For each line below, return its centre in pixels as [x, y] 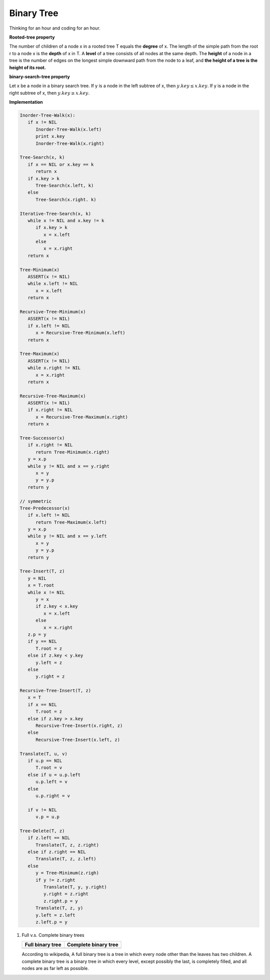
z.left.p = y [51, 922]
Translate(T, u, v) [43, 754]
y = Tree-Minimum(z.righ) [67, 873]
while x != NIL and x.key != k [66, 220]
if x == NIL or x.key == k [61, 164]
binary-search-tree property [39, 76]
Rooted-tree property [32, 37]
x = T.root [41, 585]
